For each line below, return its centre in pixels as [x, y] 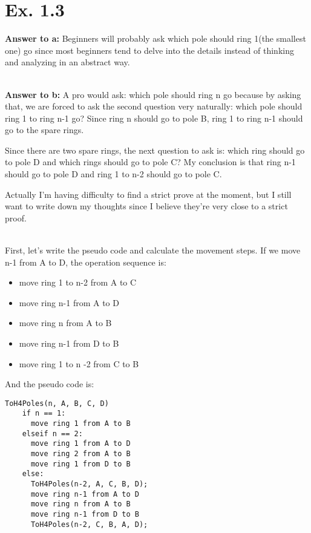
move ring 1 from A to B [80, 424]
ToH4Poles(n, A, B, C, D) [57, 403]
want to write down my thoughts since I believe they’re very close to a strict [146, 206]
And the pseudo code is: [50, 384]
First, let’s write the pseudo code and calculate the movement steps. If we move [153, 250]
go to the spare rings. [44, 130]
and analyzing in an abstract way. [67, 62]
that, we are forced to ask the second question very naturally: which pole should [154, 106]
